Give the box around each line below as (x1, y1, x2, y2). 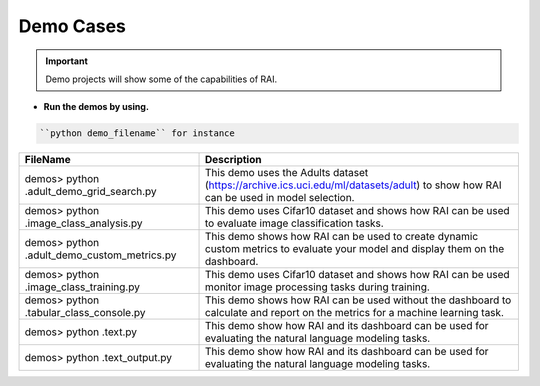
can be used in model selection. (205, 191, 355, 205)
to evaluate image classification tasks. (205, 216, 384, 230)
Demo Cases (18, 15, 127, 37)
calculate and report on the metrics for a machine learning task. (205, 306, 505, 320)
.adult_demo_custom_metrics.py (24, 248, 177, 262)
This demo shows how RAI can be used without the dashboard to (205, 293, 512, 307)
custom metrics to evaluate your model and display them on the (205, 242, 505, 256)
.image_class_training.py (24, 280, 140, 294)
